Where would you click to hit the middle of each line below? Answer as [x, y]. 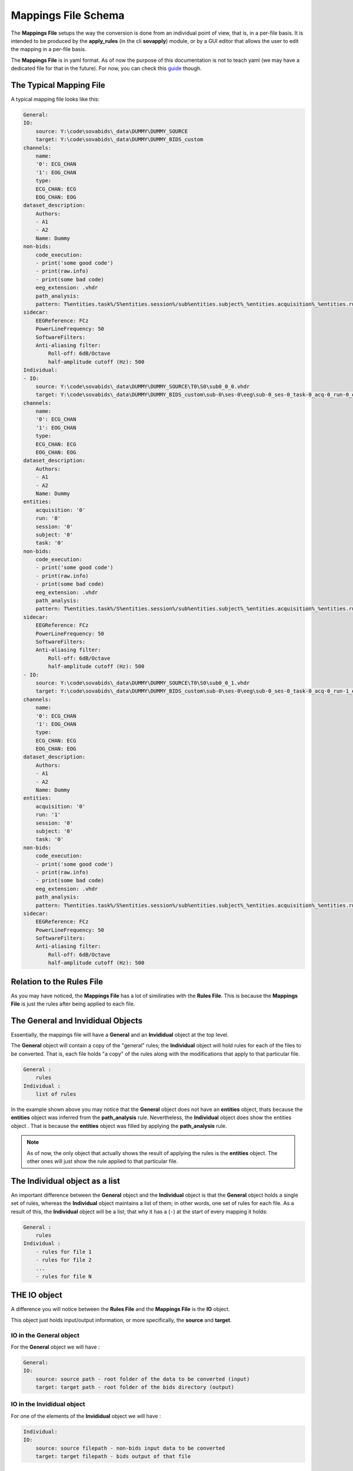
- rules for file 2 [64, 1260]
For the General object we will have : [55, 1347]
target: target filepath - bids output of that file [113, 1456]
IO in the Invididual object [48, 1405]
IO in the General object [45, 1335]
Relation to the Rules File [57, 982]
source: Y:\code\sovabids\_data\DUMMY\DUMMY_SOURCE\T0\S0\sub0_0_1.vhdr [143, 683]
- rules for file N [64, 1276]
